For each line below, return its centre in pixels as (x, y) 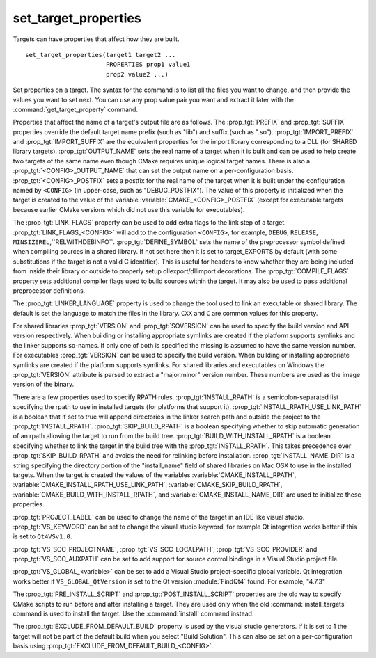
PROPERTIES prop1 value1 (148, 65)
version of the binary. (44, 384)
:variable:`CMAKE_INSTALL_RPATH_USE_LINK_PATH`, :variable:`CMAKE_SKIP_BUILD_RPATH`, (148, 485)
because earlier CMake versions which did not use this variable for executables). (129, 209)
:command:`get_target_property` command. (76, 109)
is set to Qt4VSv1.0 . (42, 536)
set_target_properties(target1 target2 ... (101, 55)
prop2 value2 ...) (137, 74)
